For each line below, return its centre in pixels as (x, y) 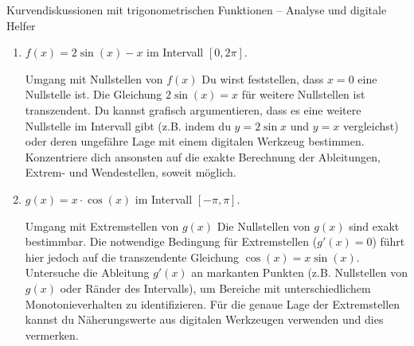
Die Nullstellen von (264, 225)
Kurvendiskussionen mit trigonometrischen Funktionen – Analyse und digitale (197, 10)
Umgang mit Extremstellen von (102, 225)
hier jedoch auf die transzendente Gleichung (132, 257)
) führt (389, 241)
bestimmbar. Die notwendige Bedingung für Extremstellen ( (171, 241)
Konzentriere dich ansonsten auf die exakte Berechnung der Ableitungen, (203, 156)
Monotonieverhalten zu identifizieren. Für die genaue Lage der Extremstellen (213, 303)
